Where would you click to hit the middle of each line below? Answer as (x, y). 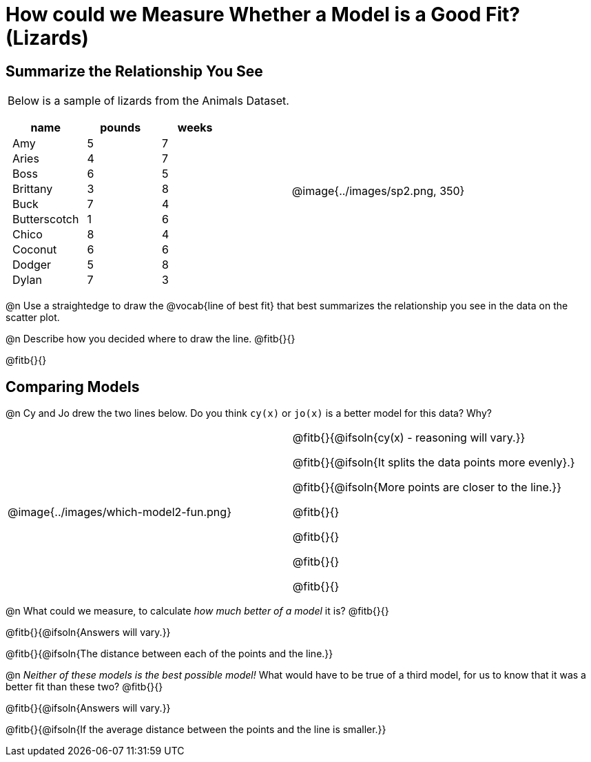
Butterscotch (46, 219)
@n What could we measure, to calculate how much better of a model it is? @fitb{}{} (197, 611)
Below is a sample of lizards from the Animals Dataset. (148, 101)
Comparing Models (73, 387)
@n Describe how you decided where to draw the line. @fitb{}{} (151, 339)
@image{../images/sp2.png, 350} (378, 191)
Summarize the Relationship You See (134, 71)
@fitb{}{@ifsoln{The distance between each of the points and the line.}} (169, 654)
